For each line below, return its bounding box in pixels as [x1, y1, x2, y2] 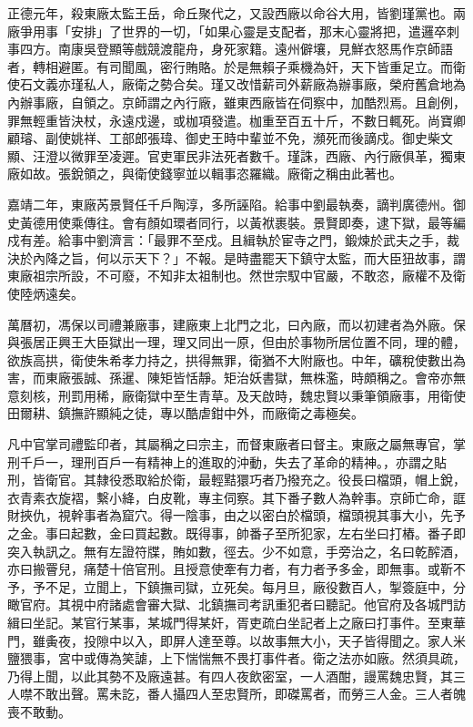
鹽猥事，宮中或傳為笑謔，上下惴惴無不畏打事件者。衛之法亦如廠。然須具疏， [7, 649, 466, 668]
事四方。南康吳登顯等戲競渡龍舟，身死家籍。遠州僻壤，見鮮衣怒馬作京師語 [7, 39, 453, 58]
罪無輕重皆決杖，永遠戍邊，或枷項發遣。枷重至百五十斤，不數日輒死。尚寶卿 [7, 110, 466, 129]
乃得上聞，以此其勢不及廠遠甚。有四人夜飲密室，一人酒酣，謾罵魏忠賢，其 [7, 666, 453, 685]
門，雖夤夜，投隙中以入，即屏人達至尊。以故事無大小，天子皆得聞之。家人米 [7, 630, 466, 650]
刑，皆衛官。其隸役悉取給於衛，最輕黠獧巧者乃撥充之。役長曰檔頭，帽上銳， [7, 470, 466, 489]
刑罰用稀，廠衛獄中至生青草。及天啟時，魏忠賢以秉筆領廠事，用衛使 [57, 385, 466, 404]
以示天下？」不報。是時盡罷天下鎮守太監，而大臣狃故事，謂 [108, 248, 466, 267]
